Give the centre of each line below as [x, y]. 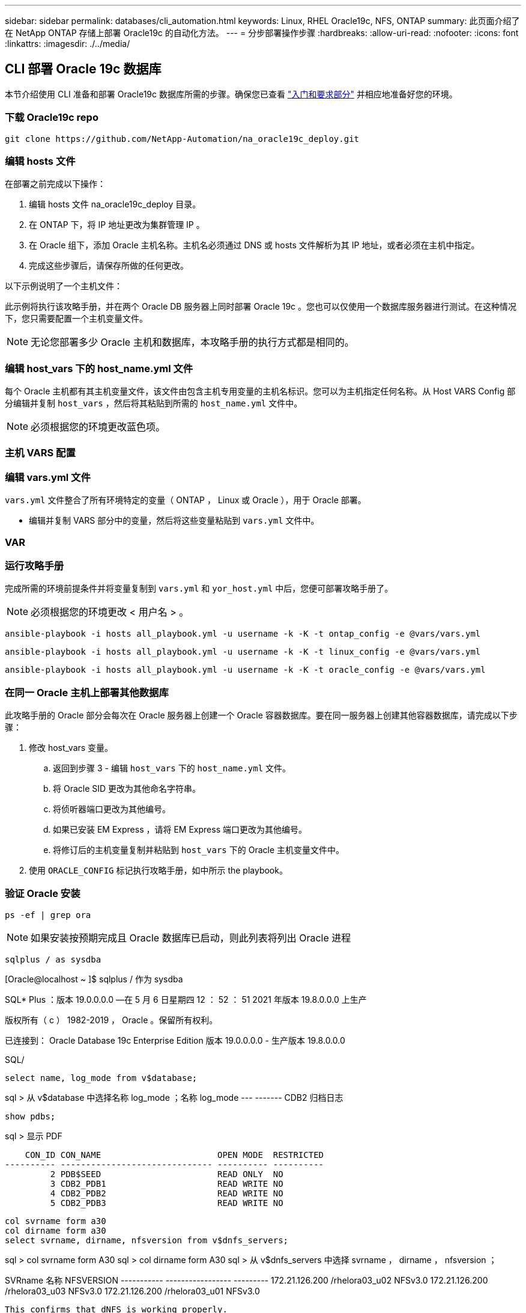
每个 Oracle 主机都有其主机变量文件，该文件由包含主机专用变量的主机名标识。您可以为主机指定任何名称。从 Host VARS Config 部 [260, 391]
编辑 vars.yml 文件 [48, 477]
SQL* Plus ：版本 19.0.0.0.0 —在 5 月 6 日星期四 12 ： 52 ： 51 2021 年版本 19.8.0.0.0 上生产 [186, 999]
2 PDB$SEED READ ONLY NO [167, 1174]
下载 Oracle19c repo [52, 118]
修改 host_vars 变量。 [71, 748]
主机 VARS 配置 [40, 453]
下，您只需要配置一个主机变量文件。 [76, 319]
